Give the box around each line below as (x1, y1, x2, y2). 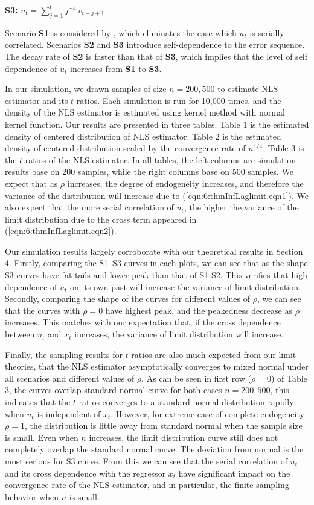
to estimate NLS (217, 82, 278, 95)
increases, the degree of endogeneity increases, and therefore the (67, 177, 304, 189)
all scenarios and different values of (5, 371, 135, 384)
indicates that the (5, 396, 71, 408)
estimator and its (5, 94, 68, 106)
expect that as (5, 177, 58, 189)
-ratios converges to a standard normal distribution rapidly (75, 396, 294, 408)
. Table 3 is (263, 142, 304, 154)
